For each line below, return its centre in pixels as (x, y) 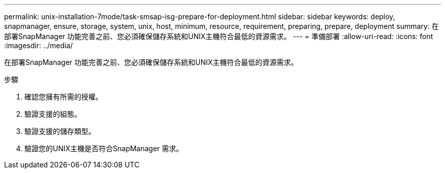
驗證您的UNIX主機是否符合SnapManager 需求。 (104, 148)
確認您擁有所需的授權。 (63, 97)
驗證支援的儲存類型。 (60, 131)
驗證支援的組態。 (53, 114)
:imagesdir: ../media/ (39, 45)
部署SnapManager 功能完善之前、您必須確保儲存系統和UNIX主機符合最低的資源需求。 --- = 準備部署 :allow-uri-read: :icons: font (219, 36)
